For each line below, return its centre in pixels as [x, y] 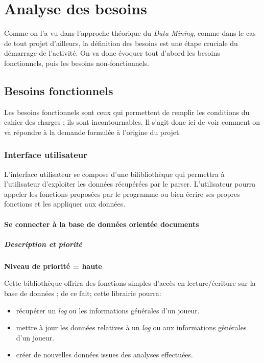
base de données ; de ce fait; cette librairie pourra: [83, 293]
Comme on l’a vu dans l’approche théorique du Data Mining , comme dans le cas [130, 33]
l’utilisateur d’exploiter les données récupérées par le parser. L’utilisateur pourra [130, 184]
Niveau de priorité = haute [53, 266]
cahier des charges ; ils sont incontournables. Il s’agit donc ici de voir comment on [132, 122]
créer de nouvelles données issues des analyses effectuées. [104, 355]
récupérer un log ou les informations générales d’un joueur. [108, 310]
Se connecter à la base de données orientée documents [102, 224]
